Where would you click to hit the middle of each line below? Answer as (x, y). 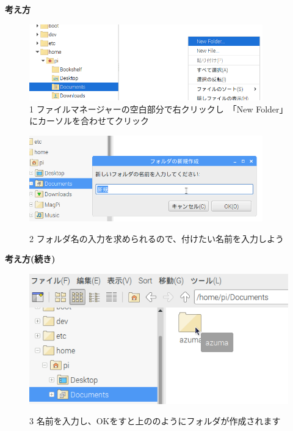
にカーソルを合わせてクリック (89, 121)
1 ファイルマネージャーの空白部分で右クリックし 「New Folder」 (159, 109)
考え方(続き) (30, 259)
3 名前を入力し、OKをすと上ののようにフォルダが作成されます (155, 421)
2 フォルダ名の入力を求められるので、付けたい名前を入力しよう (157, 238)
